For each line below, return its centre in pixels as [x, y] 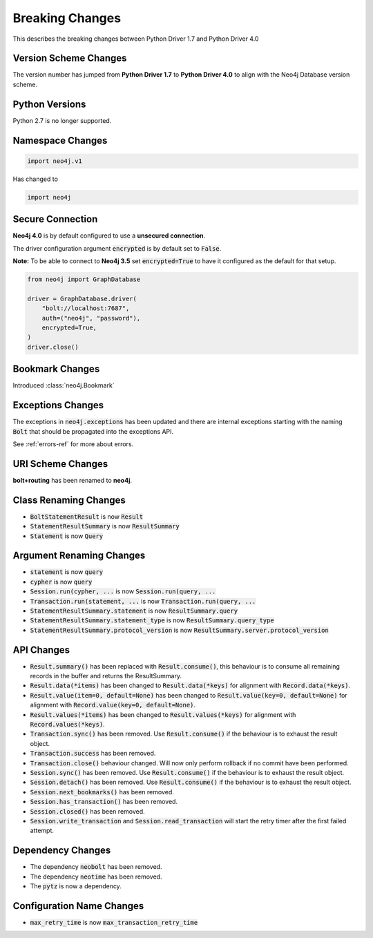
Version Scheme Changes [70, 58]
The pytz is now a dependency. [76, 886]
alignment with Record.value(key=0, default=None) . [113, 705]
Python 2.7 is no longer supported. [62, 120]
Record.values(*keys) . [67, 724]
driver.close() [53, 347]
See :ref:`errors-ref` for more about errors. [73, 444]
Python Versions [49, 104]
